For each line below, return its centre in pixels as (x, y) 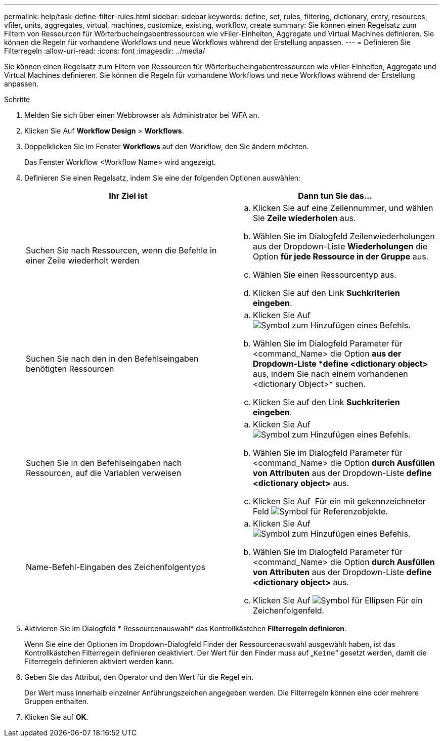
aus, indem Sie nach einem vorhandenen (330, 374)
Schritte (17, 99)
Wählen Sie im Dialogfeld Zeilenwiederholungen (344, 236)
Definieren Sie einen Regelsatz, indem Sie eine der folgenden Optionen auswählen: (163, 178)
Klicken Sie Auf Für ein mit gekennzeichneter (339, 501)
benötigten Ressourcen (70, 369)
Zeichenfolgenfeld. (289, 611)
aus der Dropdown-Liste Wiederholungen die (340, 246)
